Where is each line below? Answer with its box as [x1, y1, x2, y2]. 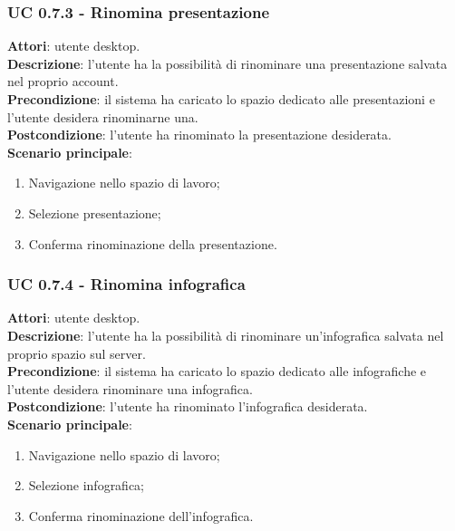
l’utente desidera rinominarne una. [7, 107, 198, 126]
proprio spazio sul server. [7, 343, 146, 362]
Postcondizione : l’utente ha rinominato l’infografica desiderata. [7, 397, 368, 416]
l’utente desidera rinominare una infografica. [7, 379, 253, 398]
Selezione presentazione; [28, 203, 161, 222]
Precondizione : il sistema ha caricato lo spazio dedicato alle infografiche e [7, 362, 427, 381]
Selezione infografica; [28, 476, 145, 495]
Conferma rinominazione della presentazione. [28, 234, 277, 253]
